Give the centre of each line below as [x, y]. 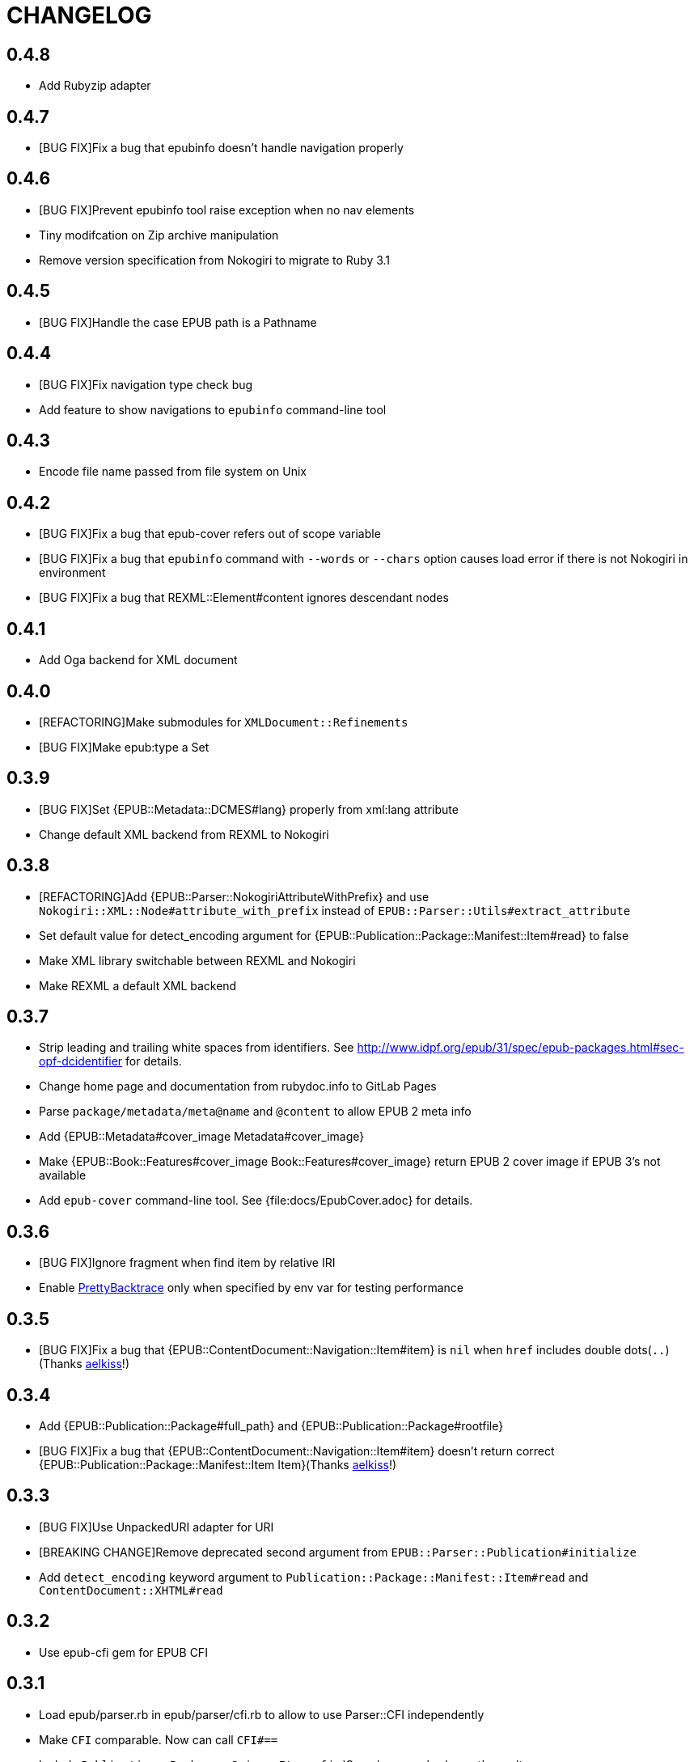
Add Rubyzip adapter [95, 86]
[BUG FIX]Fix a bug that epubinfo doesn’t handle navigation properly [221, 148]
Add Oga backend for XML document [138, 660]
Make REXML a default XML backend [138, 985]
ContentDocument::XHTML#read [131, 1590]
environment [72, 573]
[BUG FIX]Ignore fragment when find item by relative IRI [187, 1263]
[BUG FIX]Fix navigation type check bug [146, 384]
